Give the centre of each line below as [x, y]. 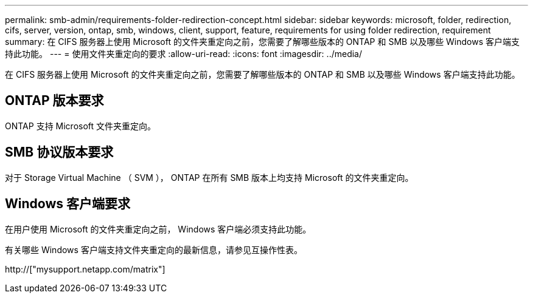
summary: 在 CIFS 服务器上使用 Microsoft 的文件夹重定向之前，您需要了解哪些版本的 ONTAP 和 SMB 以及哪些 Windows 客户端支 [263, 42]
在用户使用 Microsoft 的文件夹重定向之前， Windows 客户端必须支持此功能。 [158, 229]
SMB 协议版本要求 [59, 152]
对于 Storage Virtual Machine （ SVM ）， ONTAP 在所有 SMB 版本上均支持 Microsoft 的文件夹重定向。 [209, 177]
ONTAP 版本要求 [54, 101]
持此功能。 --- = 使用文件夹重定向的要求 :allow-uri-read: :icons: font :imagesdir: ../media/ [184, 54]
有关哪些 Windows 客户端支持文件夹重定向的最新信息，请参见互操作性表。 [154, 249]
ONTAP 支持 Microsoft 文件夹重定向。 [81, 126]
